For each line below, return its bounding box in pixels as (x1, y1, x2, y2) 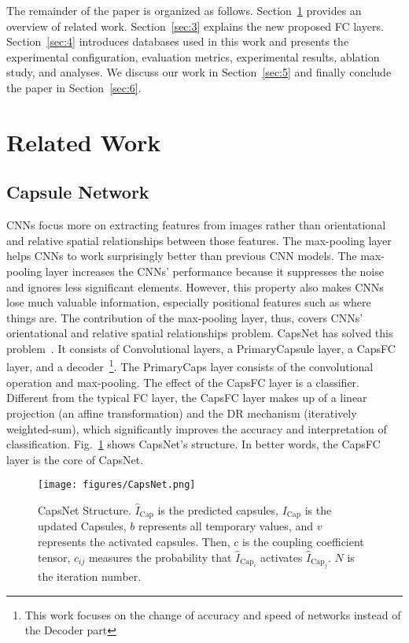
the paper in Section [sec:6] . (6, 79, 142, 95)
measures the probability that (88, 548, 232, 565)
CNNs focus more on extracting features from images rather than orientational (6, 217, 386, 233)
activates (260, 548, 303, 565)
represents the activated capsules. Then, (38, 533, 230, 549)
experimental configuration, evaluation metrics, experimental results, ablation (6, 48, 380, 65)
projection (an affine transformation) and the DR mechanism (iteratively (6, 404, 357, 421)
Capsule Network (6, 180, 149, 204)
